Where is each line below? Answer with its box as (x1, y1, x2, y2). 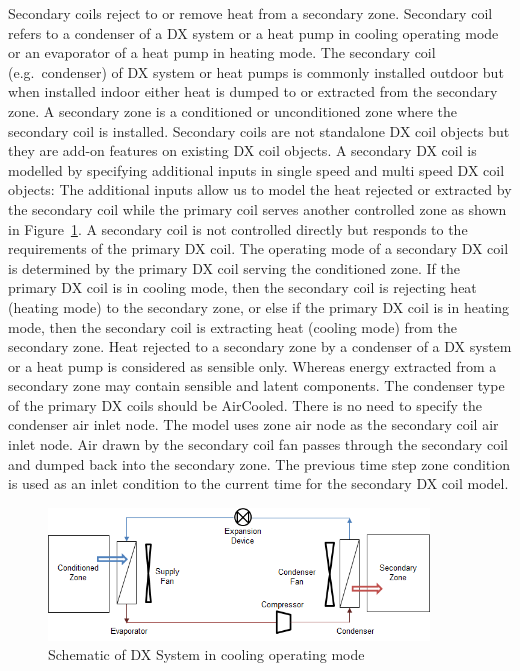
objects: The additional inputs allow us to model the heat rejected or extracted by (8, 179, 512, 200)
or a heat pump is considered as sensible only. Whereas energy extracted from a (8, 355, 497, 376)
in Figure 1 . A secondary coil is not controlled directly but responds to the (8, 218, 468, 239)
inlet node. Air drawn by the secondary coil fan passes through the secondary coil (8, 434, 508, 455)
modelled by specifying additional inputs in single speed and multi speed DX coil (8, 159, 505, 180)
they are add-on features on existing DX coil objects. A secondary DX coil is (8, 140, 477, 161)
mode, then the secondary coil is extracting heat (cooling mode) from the (8, 316, 458, 337)
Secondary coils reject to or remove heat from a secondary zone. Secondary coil (8, 3, 493, 23)
